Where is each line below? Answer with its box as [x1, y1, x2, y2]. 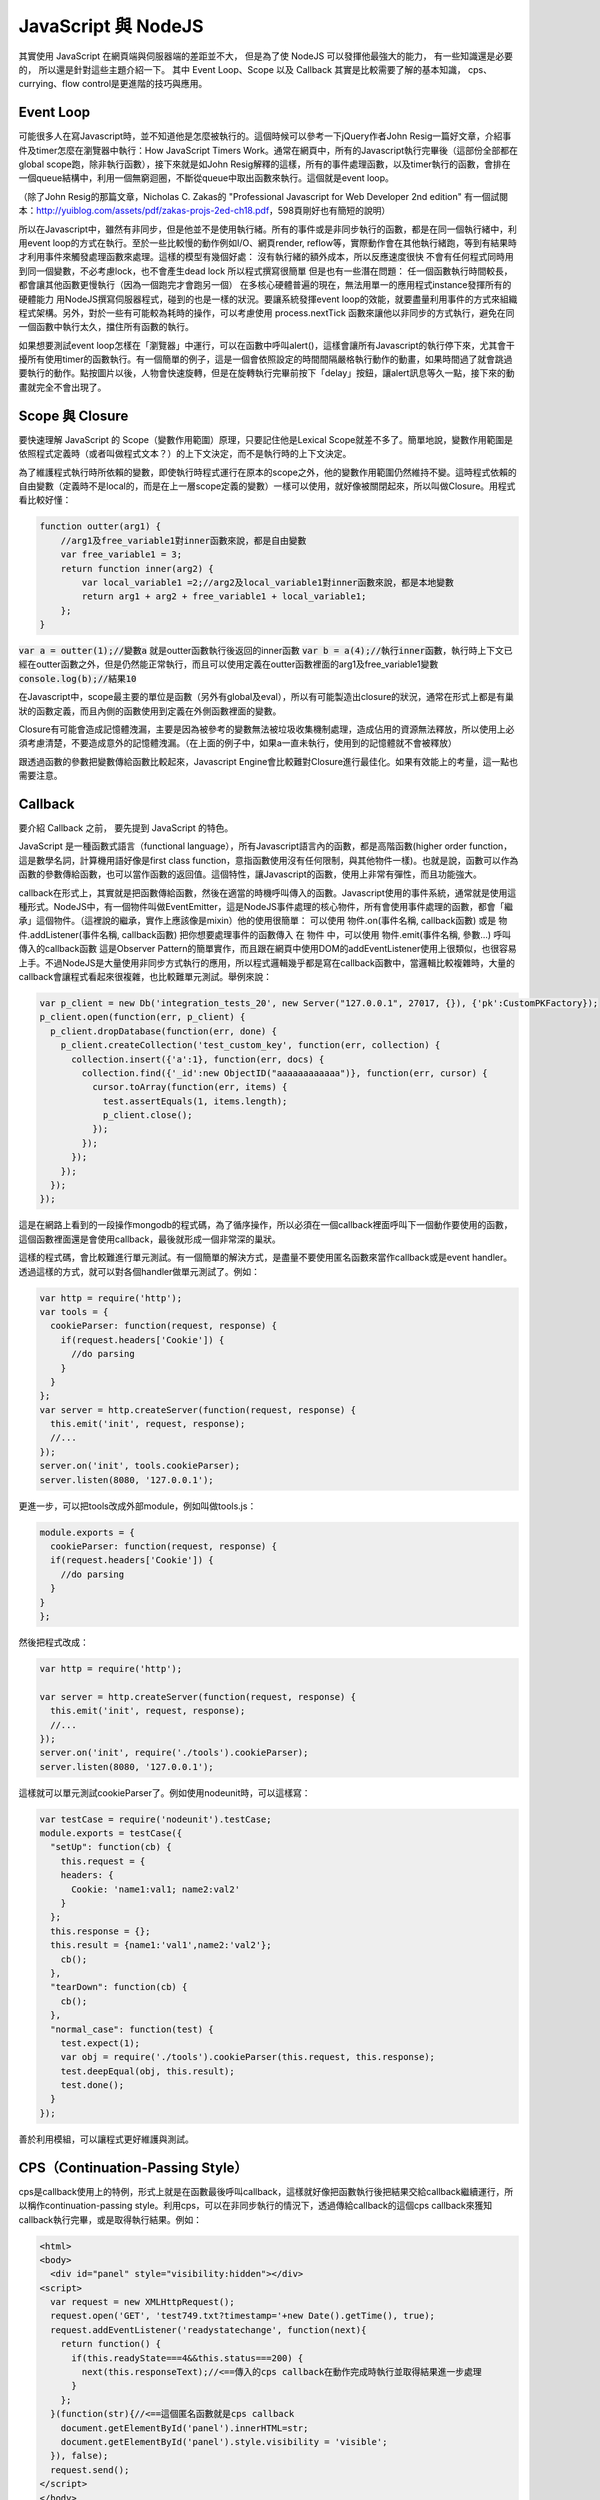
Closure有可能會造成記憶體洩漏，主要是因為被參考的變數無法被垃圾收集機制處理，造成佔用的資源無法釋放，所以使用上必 [18, 723, 515, 735]
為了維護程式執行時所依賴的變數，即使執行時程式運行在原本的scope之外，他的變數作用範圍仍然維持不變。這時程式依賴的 [18, 466, 517, 478]
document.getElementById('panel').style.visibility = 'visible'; [60, 2436, 388, 2447]
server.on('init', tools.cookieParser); [39, 1460, 240, 1472]
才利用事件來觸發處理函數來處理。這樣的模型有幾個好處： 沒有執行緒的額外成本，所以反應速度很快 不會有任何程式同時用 [18, 251, 514, 263]
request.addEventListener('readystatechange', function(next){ [50, 2324, 367, 2335]
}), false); [50, 2450, 109, 2462]
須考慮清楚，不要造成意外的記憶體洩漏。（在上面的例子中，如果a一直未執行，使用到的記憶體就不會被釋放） [18, 737, 457, 749]
